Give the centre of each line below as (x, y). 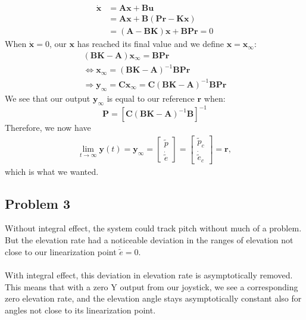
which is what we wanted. (52, 171)
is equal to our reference (151, 98)
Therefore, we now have (48, 128)
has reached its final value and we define (151, 44)
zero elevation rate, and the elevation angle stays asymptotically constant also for (153, 298)
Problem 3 (38, 203)
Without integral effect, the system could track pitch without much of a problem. (153, 228)
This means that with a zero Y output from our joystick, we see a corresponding (152, 286)
